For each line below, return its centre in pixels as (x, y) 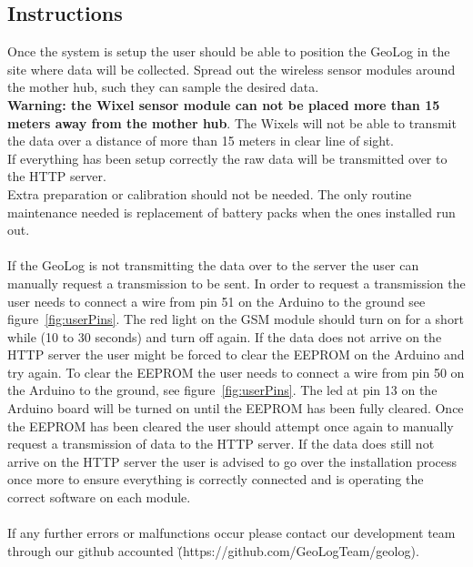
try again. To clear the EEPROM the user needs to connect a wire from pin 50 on (236, 372)
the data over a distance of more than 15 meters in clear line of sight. (201, 141)
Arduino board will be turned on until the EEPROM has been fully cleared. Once (236, 408)
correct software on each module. (99, 497)
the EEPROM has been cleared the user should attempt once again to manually (231, 425)
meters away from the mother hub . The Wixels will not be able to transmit (232, 122)
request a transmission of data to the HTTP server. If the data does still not (221, 444)
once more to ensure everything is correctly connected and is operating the (216, 479)
